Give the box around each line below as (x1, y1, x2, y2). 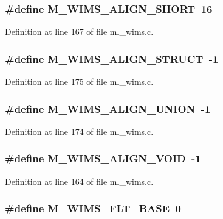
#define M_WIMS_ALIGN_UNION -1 (5, 101, 211, 116)
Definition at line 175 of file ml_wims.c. (5, 75, 154, 88)
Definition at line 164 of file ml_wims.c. (5, 174, 154, 187)
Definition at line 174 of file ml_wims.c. (5, 124, 154, 137)
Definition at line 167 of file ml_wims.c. (5, 25, 154, 38)
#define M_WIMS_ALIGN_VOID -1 (5, 151, 201, 166)
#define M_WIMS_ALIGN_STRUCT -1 (5, 51, 219, 66)
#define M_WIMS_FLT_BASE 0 (5, 201, 181, 216)
